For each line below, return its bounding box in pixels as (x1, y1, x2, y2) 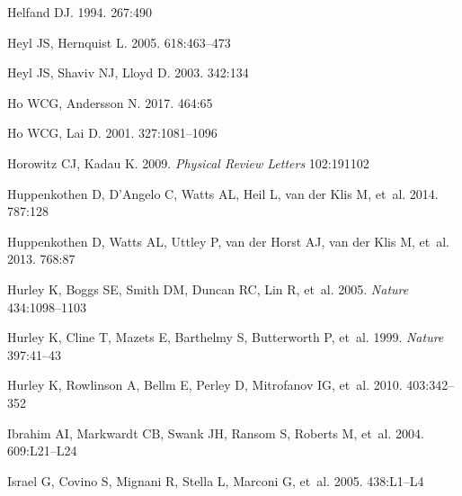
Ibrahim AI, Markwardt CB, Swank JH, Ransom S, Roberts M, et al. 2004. (7, 423, 424, 442)
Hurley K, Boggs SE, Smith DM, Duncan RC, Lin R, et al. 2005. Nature (7, 279, 409, 298)
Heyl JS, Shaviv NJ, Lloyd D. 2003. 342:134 (7, 63, 249, 82)
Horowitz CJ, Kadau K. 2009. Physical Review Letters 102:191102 (7, 153, 369, 172)
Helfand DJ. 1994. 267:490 (7, 3, 153, 21)
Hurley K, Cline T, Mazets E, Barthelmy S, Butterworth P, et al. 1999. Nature (7, 328, 444, 347)
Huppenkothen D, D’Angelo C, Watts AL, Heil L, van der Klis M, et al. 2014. (7, 184, 439, 203)
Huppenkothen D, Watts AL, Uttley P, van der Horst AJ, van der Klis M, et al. (7, 231, 449, 250)
